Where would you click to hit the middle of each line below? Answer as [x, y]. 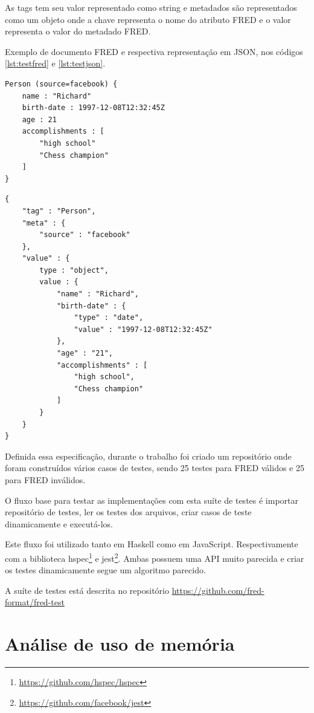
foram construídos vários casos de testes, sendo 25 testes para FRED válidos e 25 [155, 468]
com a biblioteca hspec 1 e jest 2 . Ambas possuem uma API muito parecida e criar [155, 557]
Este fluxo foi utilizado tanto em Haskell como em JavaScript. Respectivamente [152, 544]
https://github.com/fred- [218, 590]
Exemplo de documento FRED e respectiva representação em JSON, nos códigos [154, 51]
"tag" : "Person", [59, 211]
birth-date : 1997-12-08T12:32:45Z [93, 108]
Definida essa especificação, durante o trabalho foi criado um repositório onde [148, 456]
